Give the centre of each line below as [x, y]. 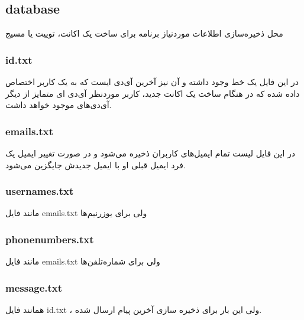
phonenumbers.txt [50, 239]
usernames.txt [40, 191]
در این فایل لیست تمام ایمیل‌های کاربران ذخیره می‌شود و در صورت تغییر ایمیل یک [150, 153]
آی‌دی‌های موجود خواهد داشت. [59, 105]
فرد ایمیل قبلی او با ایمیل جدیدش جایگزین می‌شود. [96, 164]
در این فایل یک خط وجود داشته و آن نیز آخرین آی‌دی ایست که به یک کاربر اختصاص [152, 82]
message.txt [34, 287]
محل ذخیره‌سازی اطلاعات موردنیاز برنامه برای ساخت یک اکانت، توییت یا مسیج [144, 33]
